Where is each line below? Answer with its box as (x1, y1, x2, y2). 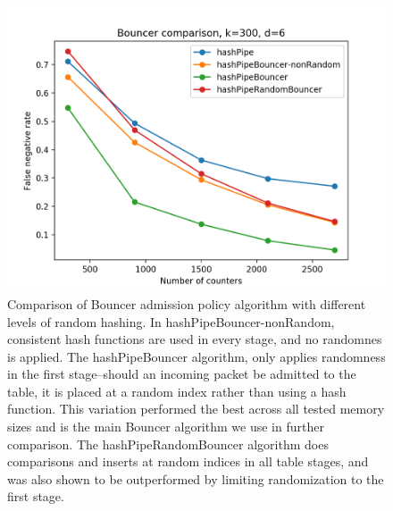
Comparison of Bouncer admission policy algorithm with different (7, 294, 366, 313)
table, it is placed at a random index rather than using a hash (7, 381, 347, 400)
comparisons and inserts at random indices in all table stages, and (7, 452, 369, 471)
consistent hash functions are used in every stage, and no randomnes (7, 330, 382, 348)
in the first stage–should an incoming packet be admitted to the (7, 364, 356, 383)
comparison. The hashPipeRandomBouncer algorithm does (7, 434, 329, 453)
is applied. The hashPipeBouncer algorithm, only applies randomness (7, 347, 386, 365)
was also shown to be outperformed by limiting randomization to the (7, 469, 384, 488)
